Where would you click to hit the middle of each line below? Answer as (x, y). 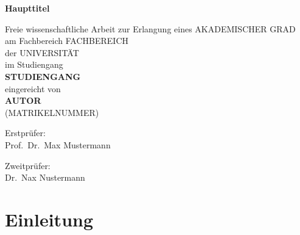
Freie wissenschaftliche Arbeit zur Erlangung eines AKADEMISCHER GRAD (150, 28)
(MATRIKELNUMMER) (52, 112)
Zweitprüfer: (28, 165)
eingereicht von (33, 88)
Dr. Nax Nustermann (45, 177)
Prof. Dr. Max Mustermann (58, 144)
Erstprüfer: (25, 133)
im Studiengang (34, 64)
